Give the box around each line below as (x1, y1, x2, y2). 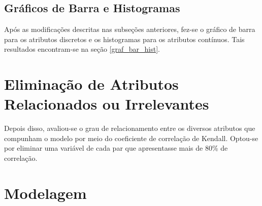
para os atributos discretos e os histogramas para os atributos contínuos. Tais (4, 33, 245, 44)
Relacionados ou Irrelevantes (4, 93, 209, 114)
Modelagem (4, 182, 87, 203)
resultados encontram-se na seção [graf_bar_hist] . (4, 44, 160, 54)
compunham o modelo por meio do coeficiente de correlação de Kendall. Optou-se (4, 132, 258, 143)
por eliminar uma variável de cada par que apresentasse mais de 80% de (4, 143, 228, 153)
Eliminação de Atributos (4, 74, 179, 94)
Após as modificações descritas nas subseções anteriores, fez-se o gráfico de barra (4, 24, 255, 35)
